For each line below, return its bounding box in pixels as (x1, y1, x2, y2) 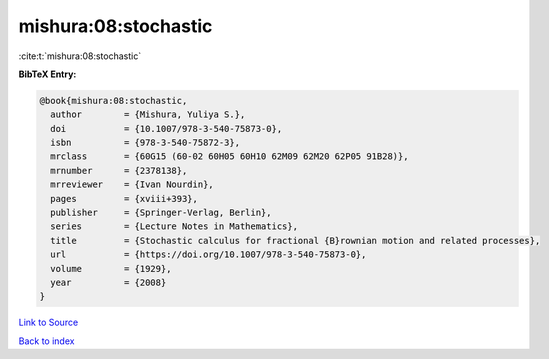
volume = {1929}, (50, 263, 172, 274)
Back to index (18, 335, 75, 347)
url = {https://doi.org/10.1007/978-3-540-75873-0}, (50, 249, 367, 260)
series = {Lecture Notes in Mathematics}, (50, 221, 299, 232)
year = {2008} (50, 277, 167, 288)
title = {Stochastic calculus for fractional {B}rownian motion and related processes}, (50, 235, 541, 246)
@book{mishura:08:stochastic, (39, 95, 188, 106)
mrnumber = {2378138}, (50, 165, 188, 176)
